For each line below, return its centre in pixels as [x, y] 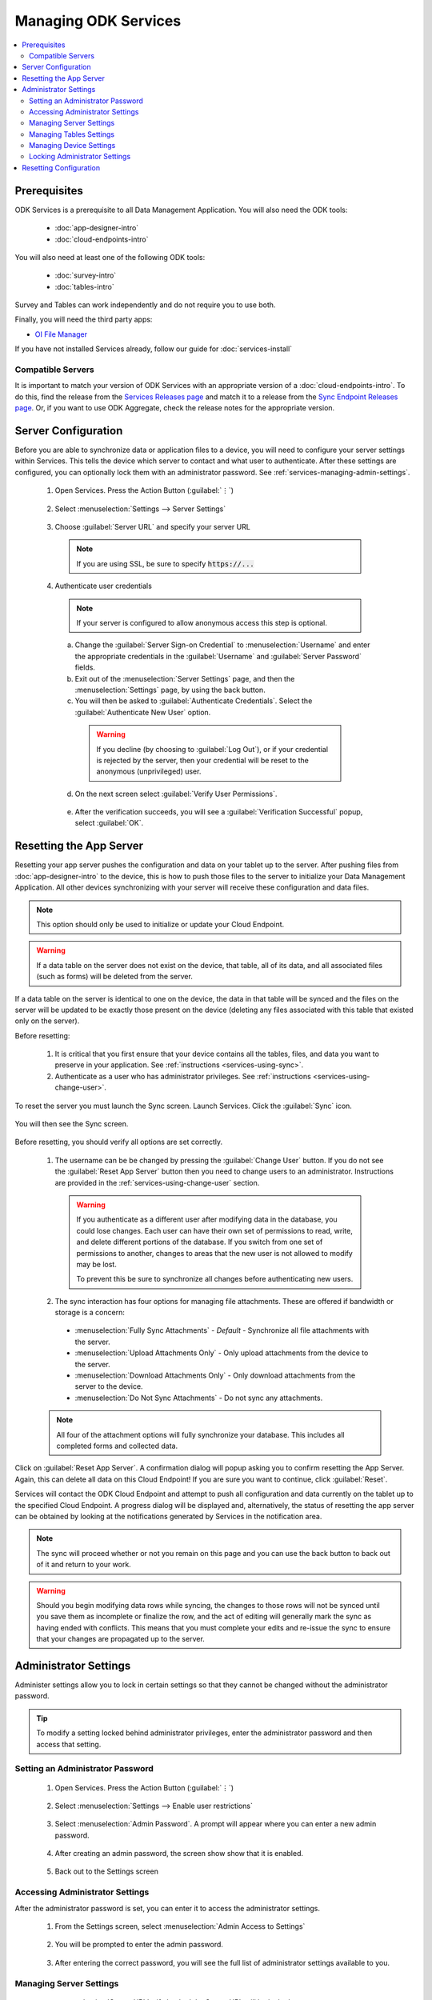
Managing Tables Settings [72, 134]
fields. [85, 667]
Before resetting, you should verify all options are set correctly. [119, 1142]
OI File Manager [61, 334]
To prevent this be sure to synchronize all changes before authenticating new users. [215, 1279]
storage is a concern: [90, 1313]
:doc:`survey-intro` [86, 275]
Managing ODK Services [98, 21]
